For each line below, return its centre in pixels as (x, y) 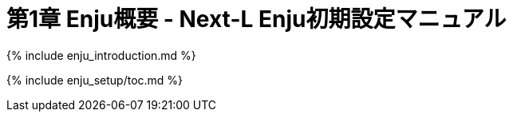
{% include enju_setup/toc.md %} (95, 80)
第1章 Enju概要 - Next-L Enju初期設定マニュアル (256, 19)
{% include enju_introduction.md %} (101, 55)
